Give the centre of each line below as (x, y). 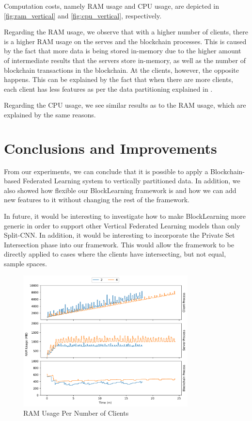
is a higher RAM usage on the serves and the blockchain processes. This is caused (125, 41)
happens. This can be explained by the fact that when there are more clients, (118, 79)
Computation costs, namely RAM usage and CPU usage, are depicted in (112, 6)
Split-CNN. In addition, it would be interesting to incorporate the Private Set (119, 235)
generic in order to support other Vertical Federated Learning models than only (122, 225)
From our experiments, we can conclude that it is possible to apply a (106, 171)
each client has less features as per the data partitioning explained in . (108, 89)
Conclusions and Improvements (110, 148)
